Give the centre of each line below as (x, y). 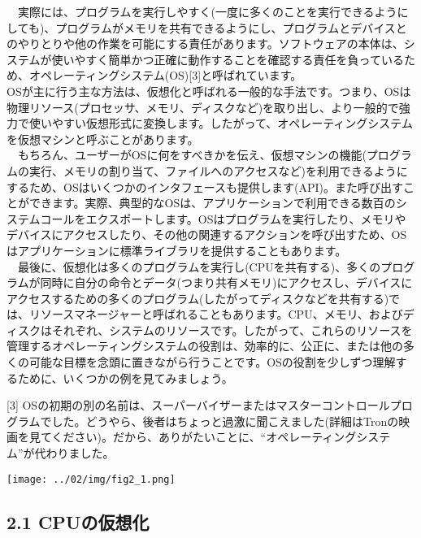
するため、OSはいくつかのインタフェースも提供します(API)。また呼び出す (205, 187)
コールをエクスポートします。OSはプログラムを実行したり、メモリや (223, 218)
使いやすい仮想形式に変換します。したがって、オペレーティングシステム (221, 123)
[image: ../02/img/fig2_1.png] (91, 479)
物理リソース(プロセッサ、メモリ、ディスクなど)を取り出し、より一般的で (203, 107)
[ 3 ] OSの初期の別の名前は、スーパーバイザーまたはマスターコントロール (198, 405)
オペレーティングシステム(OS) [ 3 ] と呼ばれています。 (165, 75)
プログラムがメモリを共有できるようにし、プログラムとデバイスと (231, 27)
